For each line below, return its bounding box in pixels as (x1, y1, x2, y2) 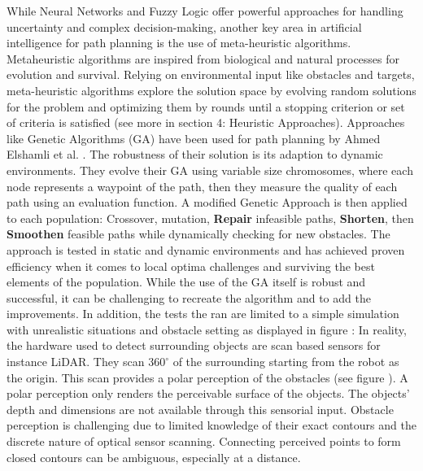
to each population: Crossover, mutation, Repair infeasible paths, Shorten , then (7, 209, 414, 226)
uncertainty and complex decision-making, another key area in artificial (7, 18, 362, 35)
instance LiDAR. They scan (7, 353, 145, 370)
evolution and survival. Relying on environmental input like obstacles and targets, (7, 66, 415, 83)
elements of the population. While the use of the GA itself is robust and (7, 273, 366, 290)
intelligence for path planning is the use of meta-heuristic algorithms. (7, 34, 351, 51)
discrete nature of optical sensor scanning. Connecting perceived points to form (7, 433, 401, 450)
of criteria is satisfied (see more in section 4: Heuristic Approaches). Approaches (7, 114, 405, 131)
